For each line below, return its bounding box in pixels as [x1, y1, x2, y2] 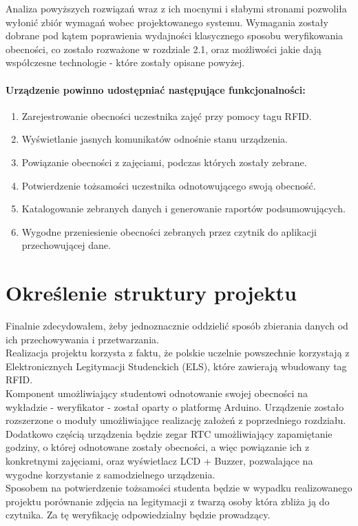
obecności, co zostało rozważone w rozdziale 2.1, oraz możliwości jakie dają [6, 41, 322, 56]
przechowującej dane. [21, 238, 111, 252]
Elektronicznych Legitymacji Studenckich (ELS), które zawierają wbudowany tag [6, 358, 347, 373]
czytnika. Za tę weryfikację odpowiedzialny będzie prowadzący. [6, 507, 271, 522]
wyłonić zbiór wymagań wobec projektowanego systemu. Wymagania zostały [6, 14, 328, 29]
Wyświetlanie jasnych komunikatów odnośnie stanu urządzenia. [21, 132, 288, 146]
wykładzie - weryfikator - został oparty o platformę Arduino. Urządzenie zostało [6, 399, 344, 414]
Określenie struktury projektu [6, 279, 297, 307]
